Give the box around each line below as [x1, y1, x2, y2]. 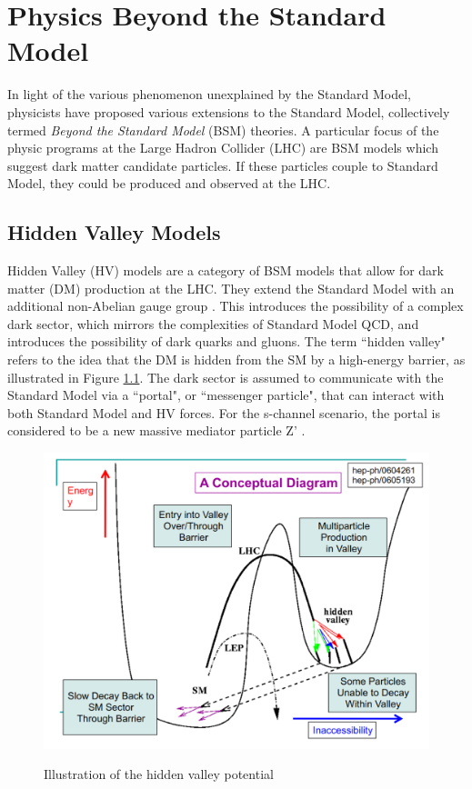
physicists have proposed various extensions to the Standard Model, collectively [7, 102, 450, 121]
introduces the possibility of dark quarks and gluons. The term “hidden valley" [7, 332, 446, 351]
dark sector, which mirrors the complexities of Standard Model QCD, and [7, 314, 419, 333]
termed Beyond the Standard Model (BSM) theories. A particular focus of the [7, 120, 439, 139]
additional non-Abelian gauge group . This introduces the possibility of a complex [7, 296, 464, 315]
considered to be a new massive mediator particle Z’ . [7, 421, 306, 440]
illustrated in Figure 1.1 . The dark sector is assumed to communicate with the [7, 367, 444, 386]
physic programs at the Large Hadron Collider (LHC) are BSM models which [7, 138, 438, 157]
